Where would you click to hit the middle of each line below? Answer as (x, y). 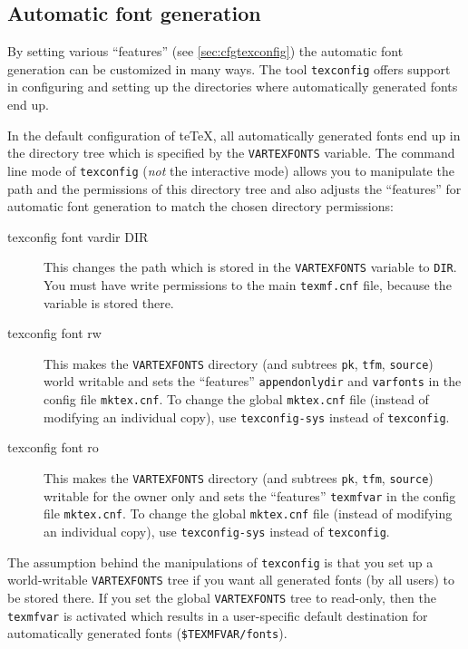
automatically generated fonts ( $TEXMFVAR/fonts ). (147, 633)
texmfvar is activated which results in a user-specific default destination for (218, 615)
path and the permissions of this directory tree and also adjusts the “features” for (234, 188)
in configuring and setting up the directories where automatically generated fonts (233, 87)
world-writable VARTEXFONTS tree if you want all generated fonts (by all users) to (231, 580)
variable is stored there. (109, 302)
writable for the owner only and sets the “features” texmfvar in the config (250, 495)
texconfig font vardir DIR (78, 236)
